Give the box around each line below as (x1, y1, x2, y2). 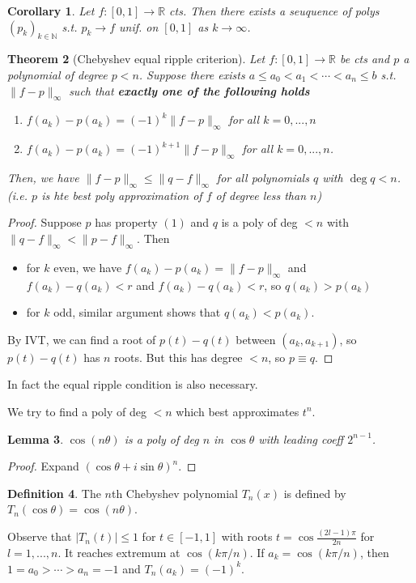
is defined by (283, 484, 346, 501)
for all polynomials (216, 168, 309, 185)
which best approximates (176, 402, 299, 419)
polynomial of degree (7, 66, 108, 83)
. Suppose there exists (138, 66, 245, 83)
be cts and (339, 50, 390, 67)
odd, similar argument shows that (53, 304, 221, 321)
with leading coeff (258, 430, 344, 447)
